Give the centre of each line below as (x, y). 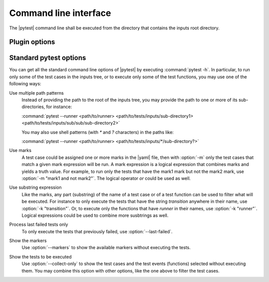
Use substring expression (35, 187)
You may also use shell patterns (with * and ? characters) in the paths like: (98, 132)
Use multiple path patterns (37, 93)
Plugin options (32, 42)
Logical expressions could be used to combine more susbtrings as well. (95, 215)
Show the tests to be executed (40, 257)
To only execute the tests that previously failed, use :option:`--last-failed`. (97, 231)
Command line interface (60, 13)
